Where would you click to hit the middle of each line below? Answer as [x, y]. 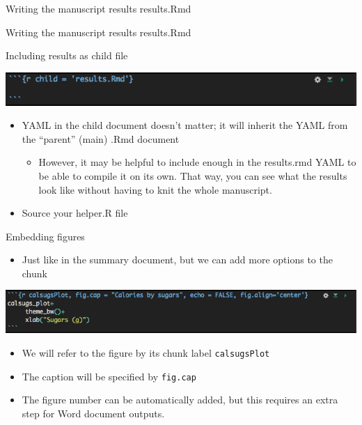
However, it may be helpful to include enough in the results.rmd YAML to [197, 162]
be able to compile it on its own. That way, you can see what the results [193, 175]
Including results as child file [67, 55]
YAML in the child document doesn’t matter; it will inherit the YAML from [185, 125]
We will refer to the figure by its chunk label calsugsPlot [146, 353]
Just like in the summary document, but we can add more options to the [177, 260]
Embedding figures [45, 236]
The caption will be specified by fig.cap [109, 376]
